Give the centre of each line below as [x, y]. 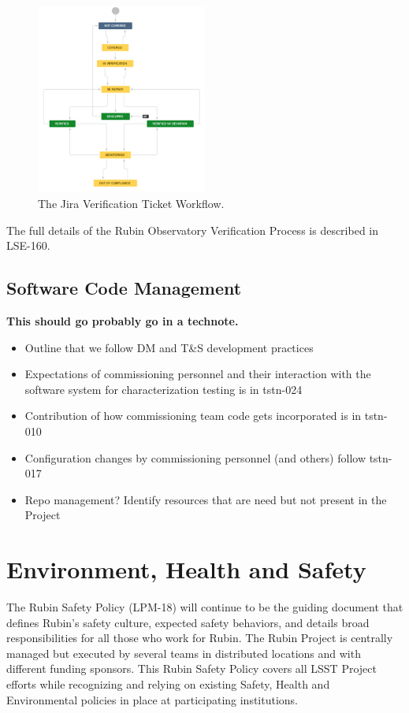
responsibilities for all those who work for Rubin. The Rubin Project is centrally [200, 638]
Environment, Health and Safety [186, 569]
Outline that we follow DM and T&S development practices [169, 347]
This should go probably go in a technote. [123, 320]
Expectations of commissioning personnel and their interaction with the [198, 374]
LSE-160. [28, 245]
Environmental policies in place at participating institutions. [152, 699]
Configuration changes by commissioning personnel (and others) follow [195, 457]
